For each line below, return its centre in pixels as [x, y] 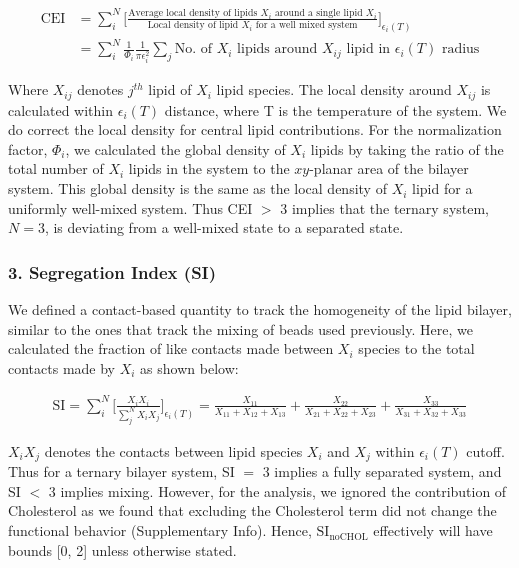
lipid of [170, 89]
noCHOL [348, 536]
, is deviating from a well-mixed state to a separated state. [224, 227]
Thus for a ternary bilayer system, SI [121, 471]
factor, [28, 148]
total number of [56, 168]
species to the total [416, 348]
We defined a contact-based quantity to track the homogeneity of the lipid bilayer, [260, 309]
